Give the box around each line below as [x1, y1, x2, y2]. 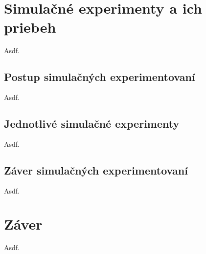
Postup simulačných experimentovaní [4, 69, 195, 84]
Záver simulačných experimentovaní [4, 162, 188, 177]
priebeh [4, 17, 56, 37]
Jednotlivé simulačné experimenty [4, 116, 180, 131]
